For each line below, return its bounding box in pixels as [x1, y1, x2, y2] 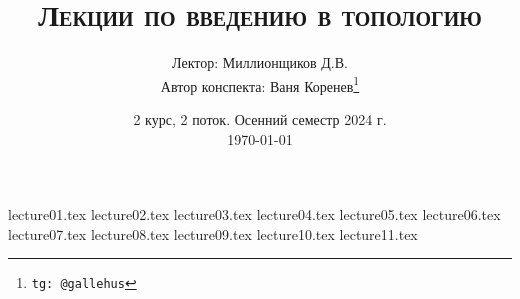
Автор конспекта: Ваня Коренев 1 [160, 72, 360, 96]
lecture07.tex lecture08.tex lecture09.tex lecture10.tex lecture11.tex [8, 223, 418, 244]
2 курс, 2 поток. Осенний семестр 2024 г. [133, 108, 387, 129]
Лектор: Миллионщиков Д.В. [172, 52, 348, 73]
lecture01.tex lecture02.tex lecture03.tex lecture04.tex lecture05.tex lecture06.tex [8, 204, 501, 225]
